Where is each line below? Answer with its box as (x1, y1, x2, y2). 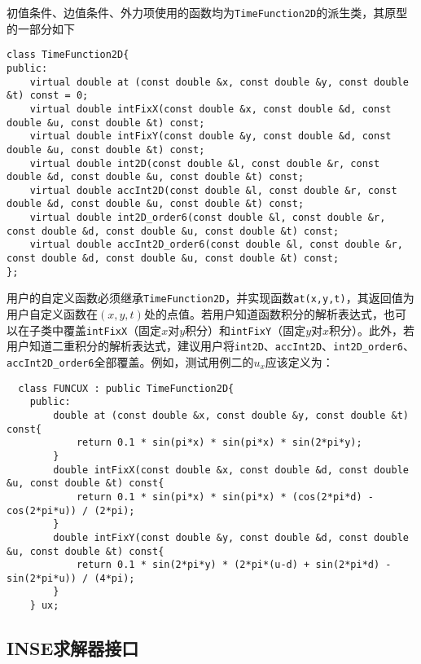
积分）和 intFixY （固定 (185, 321, 306, 338)
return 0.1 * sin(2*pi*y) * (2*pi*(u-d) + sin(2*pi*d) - (76, 559, 392, 571)
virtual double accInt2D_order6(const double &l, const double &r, (29, 239, 403, 251)
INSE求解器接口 (7, 635, 139, 661)
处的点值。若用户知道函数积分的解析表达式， (143, 306, 384, 323)
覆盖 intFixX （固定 (63, 321, 162, 338)
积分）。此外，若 (329, 321, 415, 338)
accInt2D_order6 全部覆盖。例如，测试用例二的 (7, 353, 254, 370)
